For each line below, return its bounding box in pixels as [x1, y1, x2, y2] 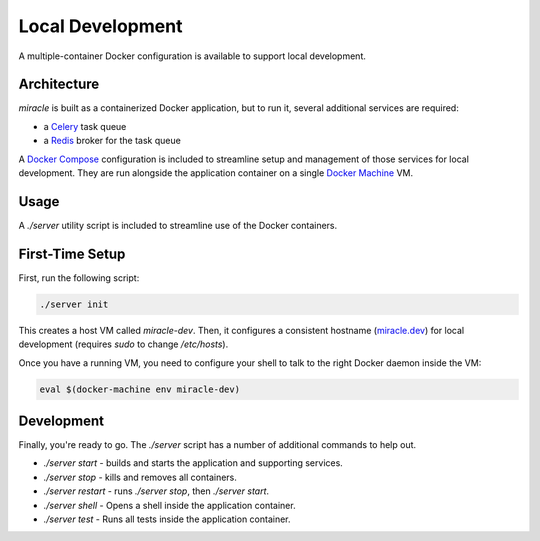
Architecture [18, 76, 100, 93]
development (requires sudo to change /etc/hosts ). [18, 338, 229, 350]
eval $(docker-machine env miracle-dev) [39, 383, 240, 395]
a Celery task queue [43, 120, 127, 132]
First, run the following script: [18, 271, 140, 284]
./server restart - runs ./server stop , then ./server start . [43, 485, 270, 497]
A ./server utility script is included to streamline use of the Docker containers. [18, 219, 338, 231]
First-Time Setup [18, 245, 126, 262]
